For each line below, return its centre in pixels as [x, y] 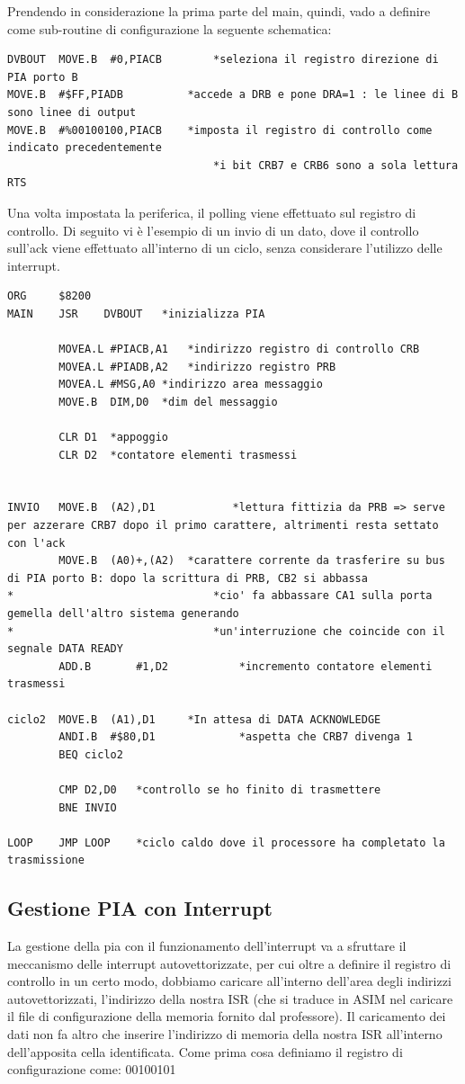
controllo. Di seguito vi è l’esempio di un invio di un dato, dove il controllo [213, 230]
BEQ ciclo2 [91, 754]
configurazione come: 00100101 [92, 1069]
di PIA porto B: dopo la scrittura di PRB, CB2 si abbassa [188, 578]
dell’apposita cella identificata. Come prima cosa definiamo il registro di [205, 1051]
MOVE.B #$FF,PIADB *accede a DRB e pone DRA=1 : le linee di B [233, 95]
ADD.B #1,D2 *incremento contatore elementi [246, 666]
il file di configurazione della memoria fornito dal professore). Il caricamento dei [227, 1016]
